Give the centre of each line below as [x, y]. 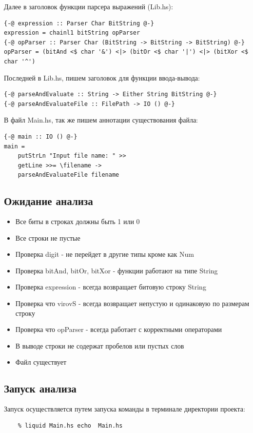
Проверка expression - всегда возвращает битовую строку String [111, 287]
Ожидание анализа [49, 201]
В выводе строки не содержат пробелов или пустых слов [100, 345]
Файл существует [41, 362]
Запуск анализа [40, 388]
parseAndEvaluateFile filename [68, 175]
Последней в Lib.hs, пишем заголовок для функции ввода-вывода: [102, 77]
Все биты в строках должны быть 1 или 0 [78, 221]
